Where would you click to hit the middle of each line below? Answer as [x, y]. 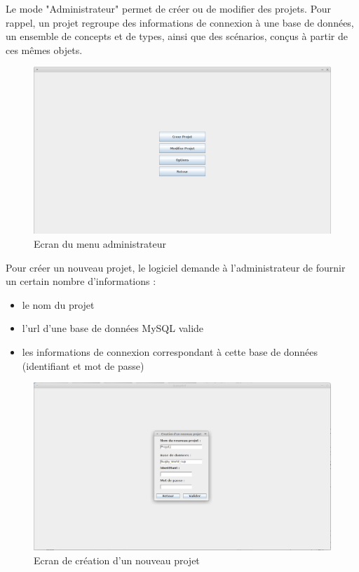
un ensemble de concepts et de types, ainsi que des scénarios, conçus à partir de [177, 36]
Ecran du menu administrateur [100, 244]
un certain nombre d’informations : [81, 281]
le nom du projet [58, 304]
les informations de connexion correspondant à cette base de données [170, 352]
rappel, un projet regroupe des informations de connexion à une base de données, [180, 22]
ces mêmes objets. [44, 49]
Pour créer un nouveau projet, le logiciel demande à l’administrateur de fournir [176, 267]
